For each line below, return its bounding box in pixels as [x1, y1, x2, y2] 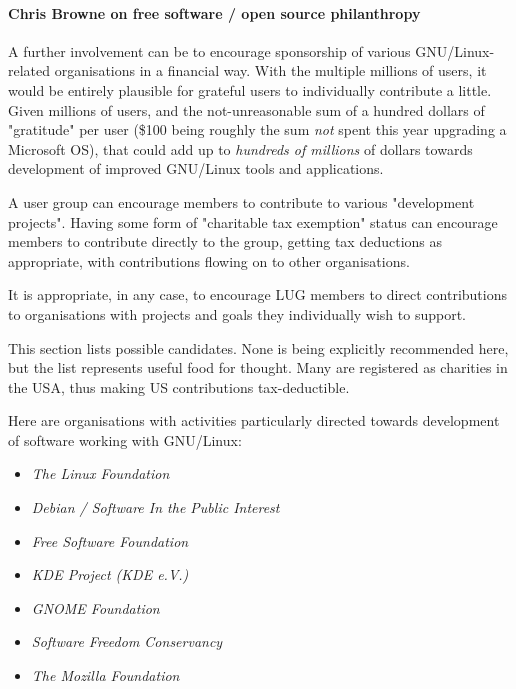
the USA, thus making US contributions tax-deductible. [8, 376, 350, 397]
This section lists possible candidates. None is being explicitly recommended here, [8, 337, 509, 358]
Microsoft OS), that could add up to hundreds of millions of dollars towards [8, 138, 473, 159]
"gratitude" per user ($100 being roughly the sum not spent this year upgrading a [8, 119, 507, 140]
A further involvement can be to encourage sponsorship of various [8, 40, 411, 61]
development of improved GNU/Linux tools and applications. [8, 158, 384, 179]
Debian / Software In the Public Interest [31, 497, 280, 518]
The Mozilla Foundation [31, 665, 180, 686]
